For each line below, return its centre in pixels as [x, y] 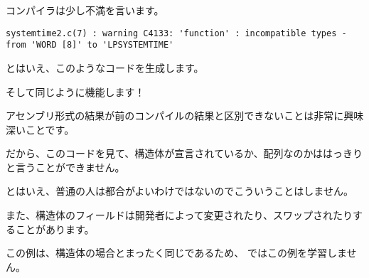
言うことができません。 [70, 167]
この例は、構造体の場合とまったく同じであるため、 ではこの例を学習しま [176, 253]
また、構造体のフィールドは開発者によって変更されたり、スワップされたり [180, 215]
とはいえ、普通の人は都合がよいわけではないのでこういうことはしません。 [180, 191]
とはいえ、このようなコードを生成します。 [105, 67]
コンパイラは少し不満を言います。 [85, 10]
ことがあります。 [55, 229]
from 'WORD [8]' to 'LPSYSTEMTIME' [90, 45]
